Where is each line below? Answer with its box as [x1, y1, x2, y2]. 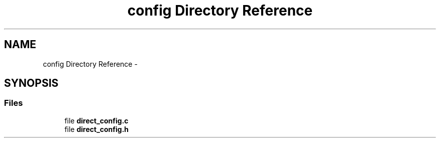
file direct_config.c [64, 116, 129, 125]
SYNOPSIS [4, 77, 59, 90]
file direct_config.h [64, 124, 129, 133]
